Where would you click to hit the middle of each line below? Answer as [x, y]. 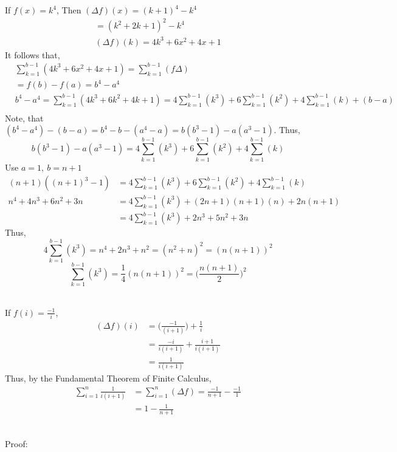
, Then [69, 10]
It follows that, [33, 54]
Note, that [24, 118]
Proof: [16, 443]
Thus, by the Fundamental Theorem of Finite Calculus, [108, 378]
